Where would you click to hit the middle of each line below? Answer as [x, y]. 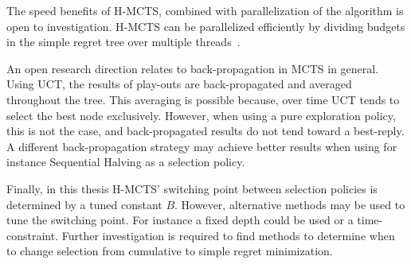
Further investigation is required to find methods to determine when [228, 235]
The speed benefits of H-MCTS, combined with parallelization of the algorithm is [205, 10]
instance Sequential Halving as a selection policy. [126, 162]
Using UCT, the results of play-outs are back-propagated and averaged [179, 84]
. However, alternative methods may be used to [290, 204]
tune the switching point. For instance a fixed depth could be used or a [180, 220]
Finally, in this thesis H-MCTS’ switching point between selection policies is [192, 188]
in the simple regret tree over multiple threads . [123, 42]
